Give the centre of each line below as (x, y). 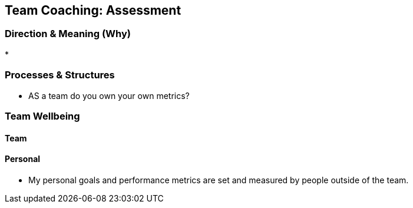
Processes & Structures (60, 75)
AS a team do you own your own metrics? (109, 95)
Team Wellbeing (42, 116)
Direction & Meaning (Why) (68, 34)
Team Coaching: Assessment (93, 10)
